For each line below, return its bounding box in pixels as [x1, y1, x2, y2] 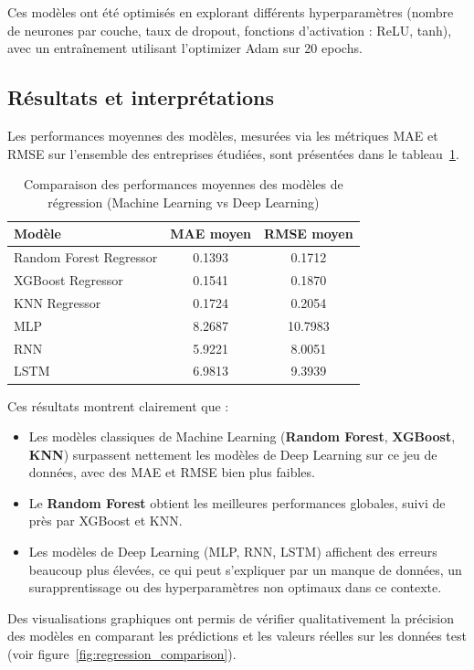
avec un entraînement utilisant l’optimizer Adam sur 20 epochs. [7, 38, 363, 58]
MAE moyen [170, 224, 252, 243]
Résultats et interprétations [7, 83, 274, 112]
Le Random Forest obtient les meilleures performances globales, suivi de [28, 493, 446, 512]
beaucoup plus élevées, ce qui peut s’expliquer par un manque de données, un [28, 559, 462, 579]
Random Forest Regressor [14, 248, 158, 267]
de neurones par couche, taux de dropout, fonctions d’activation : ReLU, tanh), [7, 20, 452, 39]
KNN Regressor [14, 292, 101, 312]
